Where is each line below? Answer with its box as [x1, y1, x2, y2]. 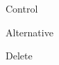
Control [6, 1, 38, 15]
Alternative [6, 24, 53, 39]
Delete [6, 48, 33, 63]
